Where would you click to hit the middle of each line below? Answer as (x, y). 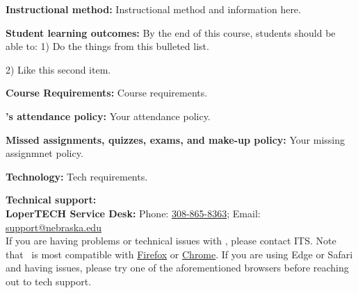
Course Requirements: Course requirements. (107, 93)
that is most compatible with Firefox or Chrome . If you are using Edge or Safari (179, 254)
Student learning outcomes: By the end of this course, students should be (171, 32)
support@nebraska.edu (54, 227)
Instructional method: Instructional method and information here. (153, 9)
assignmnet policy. (44, 153)
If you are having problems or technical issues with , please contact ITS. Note (171, 241)
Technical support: (51, 200)
